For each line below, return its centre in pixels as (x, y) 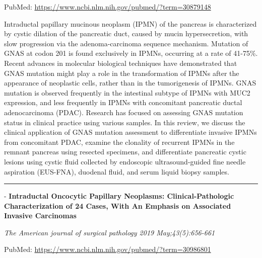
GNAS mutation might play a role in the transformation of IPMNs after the (122, 73)
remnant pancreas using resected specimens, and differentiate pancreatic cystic (125, 152)
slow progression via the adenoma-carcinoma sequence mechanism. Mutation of (126, 43)
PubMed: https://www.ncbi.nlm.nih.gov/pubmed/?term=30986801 (108, 249)
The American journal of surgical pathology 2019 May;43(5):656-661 (110, 232)
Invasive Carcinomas (40, 216)
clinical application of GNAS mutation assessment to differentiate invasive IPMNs (130, 132)
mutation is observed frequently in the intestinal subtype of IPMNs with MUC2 (127, 92)
